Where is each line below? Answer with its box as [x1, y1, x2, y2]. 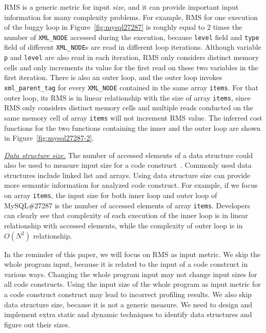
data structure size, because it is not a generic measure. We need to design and [4, 299, 252, 309]
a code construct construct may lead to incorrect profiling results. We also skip [4, 288, 252, 299]
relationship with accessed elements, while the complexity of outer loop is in [4, 220, 243, 230]
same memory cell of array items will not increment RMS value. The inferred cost [4, 112, 262, 123]
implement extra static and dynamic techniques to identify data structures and [4, 309, 252, 320]
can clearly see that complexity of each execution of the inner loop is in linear [4, 210, 248, 221]
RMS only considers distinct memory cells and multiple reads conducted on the [4, 102, 254, 113]
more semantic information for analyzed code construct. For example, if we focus [4, 180, 258, 190]
